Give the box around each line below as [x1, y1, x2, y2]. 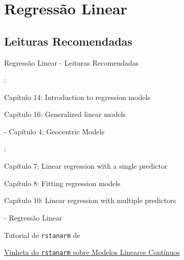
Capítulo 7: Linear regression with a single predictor [4, 161, 168, 171]
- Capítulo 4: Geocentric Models [4, 126, 105, 136]
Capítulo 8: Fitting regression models [4, 177, 121, 188]
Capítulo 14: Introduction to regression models [4, 91, 150, 102]
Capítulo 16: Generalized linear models [4, 109, 126, 119]
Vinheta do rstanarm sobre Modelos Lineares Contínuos [4, 247, 180, 257]
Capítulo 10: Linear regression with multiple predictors [4, 195, 176, 206]
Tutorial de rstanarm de [4, 229, 80, 240]
